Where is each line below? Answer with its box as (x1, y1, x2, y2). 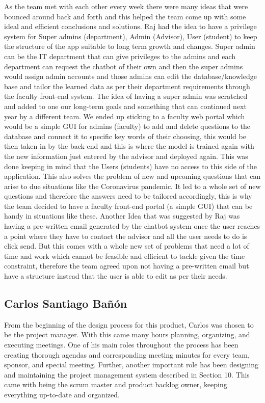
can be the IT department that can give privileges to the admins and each (4, 50, 236, 61)
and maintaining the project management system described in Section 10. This (4, 369, 250, 380)
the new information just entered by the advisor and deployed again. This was (4, 150, 248, 161)
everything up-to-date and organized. (4, 389, 120, 399)
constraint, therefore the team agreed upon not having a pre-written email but (4, 260, 249, 271)
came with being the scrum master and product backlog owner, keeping (4, 379, 227, 390)
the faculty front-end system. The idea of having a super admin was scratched (4, 91, 248, 101)
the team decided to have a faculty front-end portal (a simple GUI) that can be (4, 200, 253, 211)
